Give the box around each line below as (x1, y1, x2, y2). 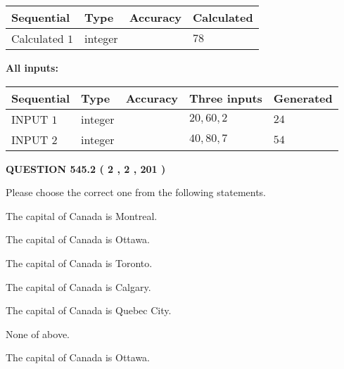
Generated (273, 89, 333, 106)
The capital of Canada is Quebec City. (6, 303, 172, 318)
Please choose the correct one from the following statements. (6, 185, 267, 200)
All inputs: (6, 60, 58, 75)
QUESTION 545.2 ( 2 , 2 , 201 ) (6, 161, 166, 176)
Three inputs (189, 89, 262, 106)
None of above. (6, 326, 70, 341)
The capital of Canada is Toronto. (6, 255, 153, 270)
